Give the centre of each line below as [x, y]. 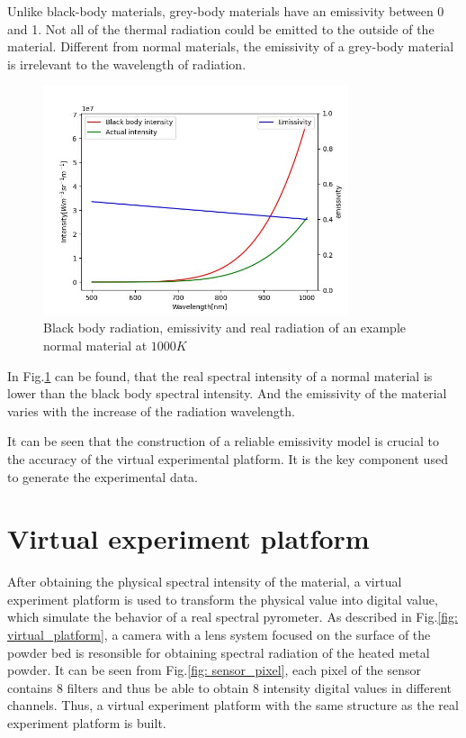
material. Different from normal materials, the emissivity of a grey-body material [231, 46]
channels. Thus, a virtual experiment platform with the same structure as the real [233, 705]
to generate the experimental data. [103, 476]
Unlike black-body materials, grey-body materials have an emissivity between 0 [226, 11]
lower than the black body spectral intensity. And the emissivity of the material [227, 393]
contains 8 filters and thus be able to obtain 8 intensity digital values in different [229, 687]
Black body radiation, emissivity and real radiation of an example [225, 328]
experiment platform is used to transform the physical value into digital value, [223, 599]
